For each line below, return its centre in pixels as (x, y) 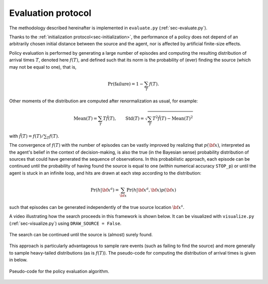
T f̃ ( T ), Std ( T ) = (124, 118)
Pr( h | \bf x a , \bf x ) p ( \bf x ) (151, 189)
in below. (18, 260)
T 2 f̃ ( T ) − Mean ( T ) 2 (172, 118)
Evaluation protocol (50, 13)
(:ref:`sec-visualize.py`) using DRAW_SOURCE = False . (65, 223)
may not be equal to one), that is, (43, 67)
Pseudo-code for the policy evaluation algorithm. (59, 271)
